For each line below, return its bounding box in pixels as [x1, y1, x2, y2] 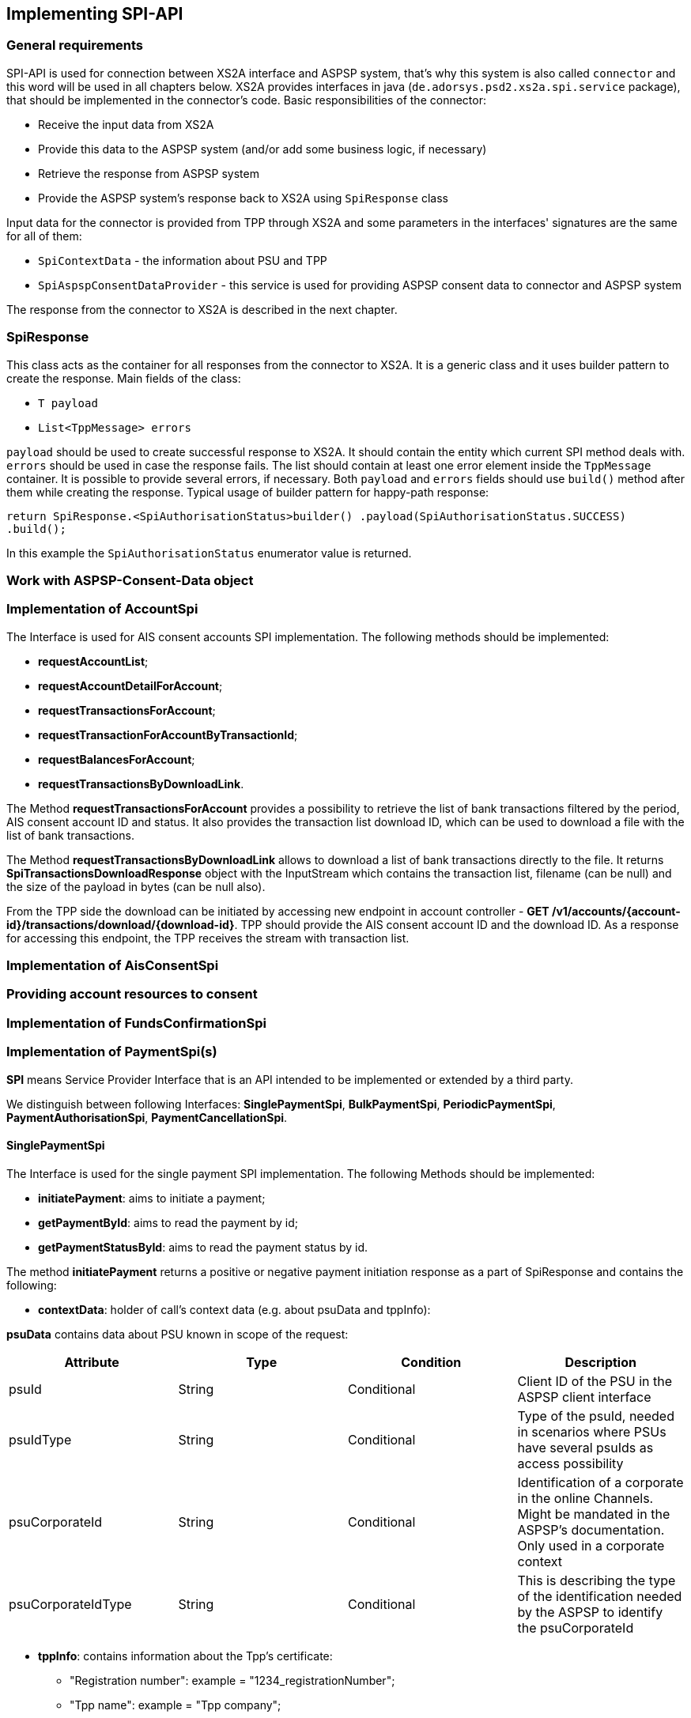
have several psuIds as [517, 1439, 654, 1456]
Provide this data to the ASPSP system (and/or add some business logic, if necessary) [38, 142, 487, 156]
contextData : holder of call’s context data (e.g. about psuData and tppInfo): [38, 1302, 431, 1316]
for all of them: [6, 228, 82, 243]
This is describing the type [517, 1572, 676, 1588]
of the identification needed [517, 1588, 682, 1604]
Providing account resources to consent [6, 986, 258, 1002]
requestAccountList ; [38, 654, 149, 668]
